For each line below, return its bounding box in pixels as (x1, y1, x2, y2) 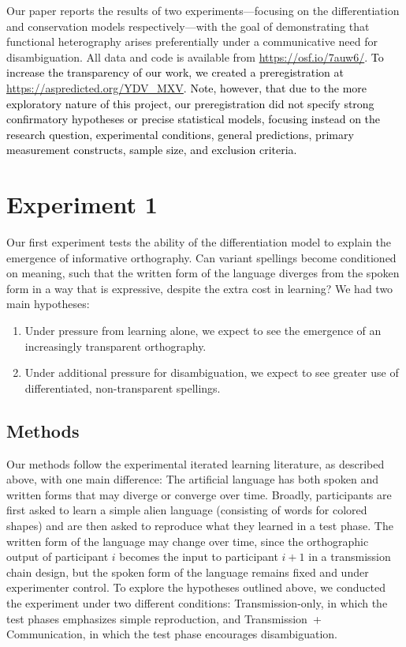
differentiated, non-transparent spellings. (24, 379, 221, 396)
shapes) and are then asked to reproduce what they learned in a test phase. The (6, 517, 393, 533)
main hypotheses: (6, 295, 90, 312)
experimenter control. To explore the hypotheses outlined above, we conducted (6, 579, 386, 596)
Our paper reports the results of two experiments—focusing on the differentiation (6, 2, 400, 18)
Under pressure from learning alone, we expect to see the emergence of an (24, 322, 382, 339)
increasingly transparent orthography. (24, 337, 207, 354)
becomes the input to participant (119, 548, 278, 565)
